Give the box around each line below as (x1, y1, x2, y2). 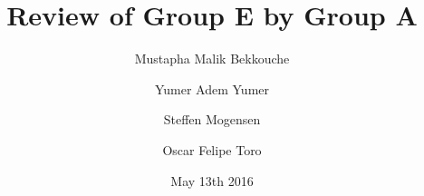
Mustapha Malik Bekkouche (134, 49, 290, 68)
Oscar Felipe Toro (162, 140, 262, 159)
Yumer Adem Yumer (154, 79, 270, 98)
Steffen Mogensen (163, 110, 261, 129)
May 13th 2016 (170, 171, 254, 190)
